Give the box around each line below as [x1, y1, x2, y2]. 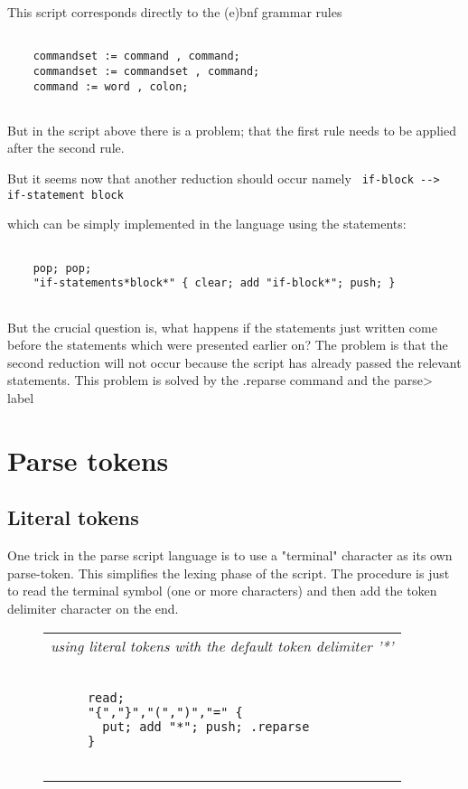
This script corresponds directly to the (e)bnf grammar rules [7, 3, 342, 21]
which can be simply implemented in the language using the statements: [7, 214, 407, 233]
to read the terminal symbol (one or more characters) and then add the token [7, 581, 437, 600]
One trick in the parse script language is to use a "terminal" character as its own [7, 546, 453, 565]
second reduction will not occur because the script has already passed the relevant [7, 352, 462, 371]
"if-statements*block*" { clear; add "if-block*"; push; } [33, 277, 396, 290]
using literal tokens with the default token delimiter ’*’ [51, 634, 394, 656]
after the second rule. [7, 138, 125, 157]
